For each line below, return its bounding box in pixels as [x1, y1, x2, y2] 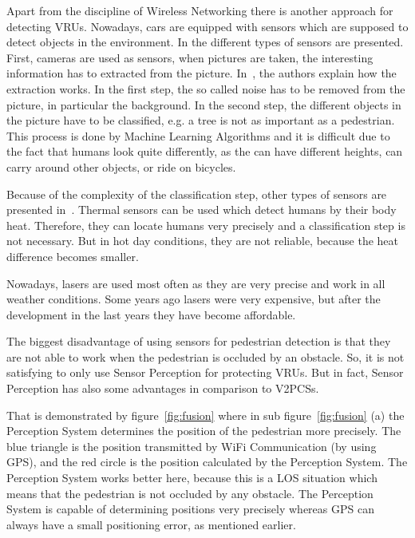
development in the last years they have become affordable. [6, 306, 296, 322]
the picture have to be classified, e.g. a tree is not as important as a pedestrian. [6, 112, 395, 129]
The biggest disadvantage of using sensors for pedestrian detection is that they [6, 333, 391, 350]
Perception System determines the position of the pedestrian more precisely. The [6, 422, 401, 439]
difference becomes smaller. [6, 247, 139, 264]
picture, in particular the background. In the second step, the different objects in [6, 96, 401, 113]
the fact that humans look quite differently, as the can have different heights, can [6, 143, 403, 160]
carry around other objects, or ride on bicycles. [6, 158, 236, 175]
